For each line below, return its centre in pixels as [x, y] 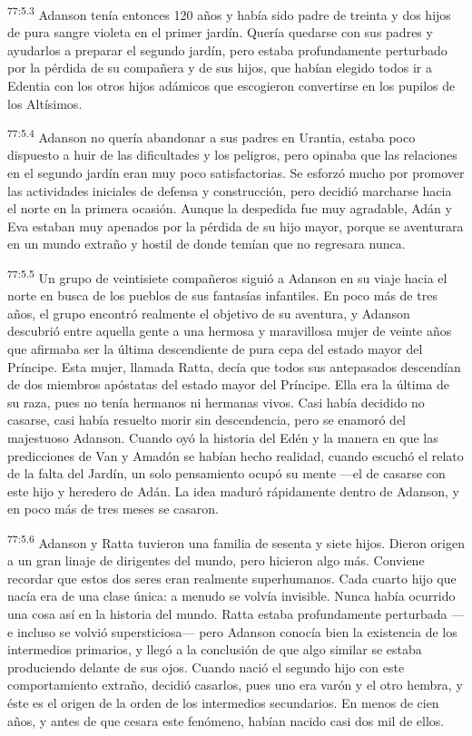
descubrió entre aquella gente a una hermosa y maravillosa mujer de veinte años [230, 331]
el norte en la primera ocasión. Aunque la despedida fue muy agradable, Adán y [230, 208]
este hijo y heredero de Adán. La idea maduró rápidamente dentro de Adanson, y [233, 491]
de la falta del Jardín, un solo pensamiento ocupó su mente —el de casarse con [226, 473]
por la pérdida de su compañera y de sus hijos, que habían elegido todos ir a [220, 68]
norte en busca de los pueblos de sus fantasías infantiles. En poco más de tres [222, 295]
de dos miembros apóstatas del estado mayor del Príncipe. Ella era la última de [229, 384]
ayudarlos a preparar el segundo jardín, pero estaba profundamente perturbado [227, 49]
